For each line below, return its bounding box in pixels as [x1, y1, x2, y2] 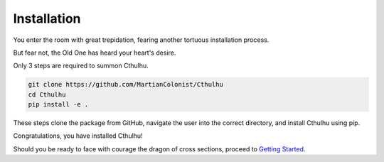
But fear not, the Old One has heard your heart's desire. [13, 48, 176, 57]
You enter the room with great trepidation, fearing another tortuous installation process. [13, 36, 270, 44]
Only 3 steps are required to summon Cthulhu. [13, 61, 149, 70]
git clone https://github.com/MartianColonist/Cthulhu [28, 80, 223, 89]
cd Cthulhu [28, 90, 66, 99]
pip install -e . [28, 100, 89, 109]
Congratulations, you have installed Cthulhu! [13, 131, 143, 140]
